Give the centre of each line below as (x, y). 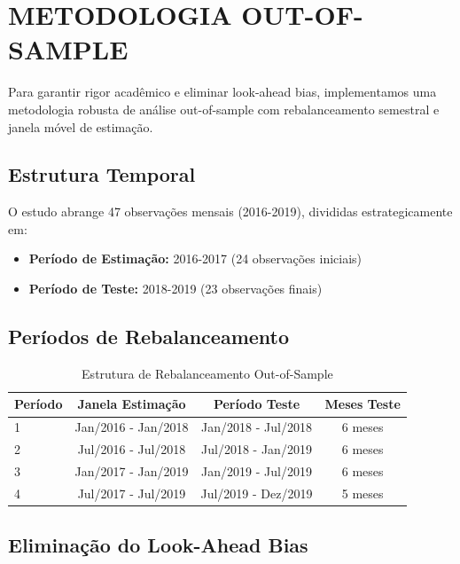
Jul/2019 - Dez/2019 (257, 493)
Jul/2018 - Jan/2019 (257, 449)
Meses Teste (363, 404)
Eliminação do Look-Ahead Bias (158, 545)
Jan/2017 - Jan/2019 (132, 471)
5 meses (363, 493)
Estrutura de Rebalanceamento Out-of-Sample (207, 373)
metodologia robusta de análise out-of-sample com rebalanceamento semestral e (224, 109)
